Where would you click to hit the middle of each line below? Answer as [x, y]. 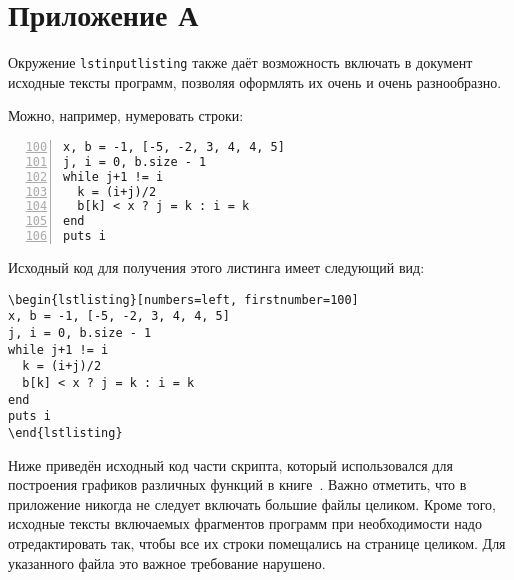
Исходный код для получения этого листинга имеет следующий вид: [216, 267]
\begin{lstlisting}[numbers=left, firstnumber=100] [183, 299]
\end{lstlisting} [65, 432]
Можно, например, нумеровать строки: [126, 115]
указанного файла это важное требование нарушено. [167, 562]
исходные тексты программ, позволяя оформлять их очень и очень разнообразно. [255, 81]
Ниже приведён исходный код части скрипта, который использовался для [230, 464]
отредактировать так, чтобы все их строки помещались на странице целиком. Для [257, 542]
